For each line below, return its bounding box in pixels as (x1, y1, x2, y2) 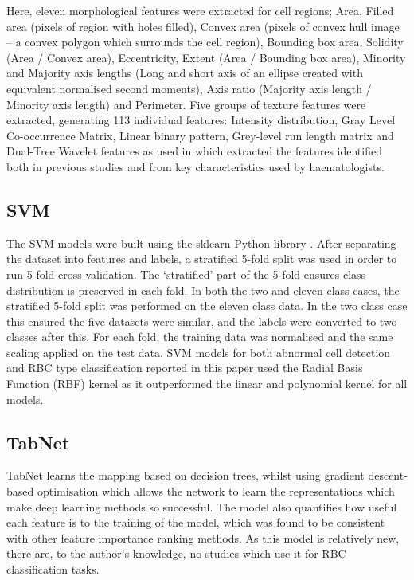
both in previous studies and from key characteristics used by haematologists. (6, 158, 385, 174)
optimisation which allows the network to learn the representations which (37, 483, 395, 500)
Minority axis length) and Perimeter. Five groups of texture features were (6, 96, 366, 112)
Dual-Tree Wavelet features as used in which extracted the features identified (6, 143, 382, 159)
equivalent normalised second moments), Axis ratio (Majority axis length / (6, 80, 372, 96)
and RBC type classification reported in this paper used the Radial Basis (6, 359, 363, 376)
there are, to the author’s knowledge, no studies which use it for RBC (6, 545, 346, 562)
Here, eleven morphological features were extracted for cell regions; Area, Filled (6, 2, 394, 18)
